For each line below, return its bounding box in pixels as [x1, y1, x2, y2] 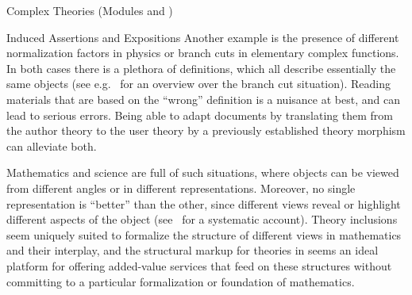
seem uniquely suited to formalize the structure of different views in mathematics [6, 226, 402, 243]
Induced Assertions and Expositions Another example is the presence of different [6, 29, 399, 45]
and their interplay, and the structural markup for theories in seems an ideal [6, 242, 379, 259]
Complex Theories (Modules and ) [6, 2, 173, 18]
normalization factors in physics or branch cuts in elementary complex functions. [6, 44, 399, 61]
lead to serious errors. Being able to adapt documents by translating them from [6, 106, 393, 123]
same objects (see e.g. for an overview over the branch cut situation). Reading [6, 75, 391, 92]
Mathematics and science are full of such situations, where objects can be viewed [6, 164, 399, 181]
